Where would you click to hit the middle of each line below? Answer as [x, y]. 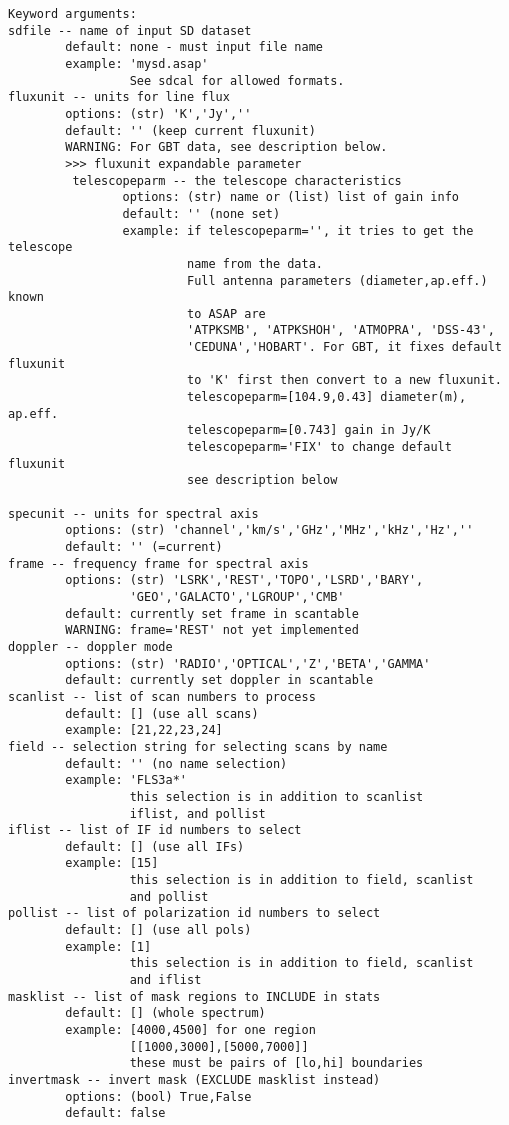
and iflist [165, 980]
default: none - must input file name [194, 47]
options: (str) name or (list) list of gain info [291, 197]
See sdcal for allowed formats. [237, 80]
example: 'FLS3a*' [126, 780]
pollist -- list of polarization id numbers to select [194, 913]
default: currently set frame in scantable [212, 613]
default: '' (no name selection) [176, 763]
